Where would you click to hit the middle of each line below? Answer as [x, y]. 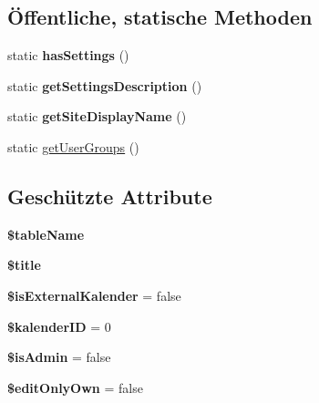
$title [24, 265]
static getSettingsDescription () [105, 85]
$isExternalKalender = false [94, 295]
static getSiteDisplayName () [97, 116]
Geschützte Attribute [110, 196]
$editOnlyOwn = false [75, 387]
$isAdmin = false [59, 357]
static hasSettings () [68, 55]
